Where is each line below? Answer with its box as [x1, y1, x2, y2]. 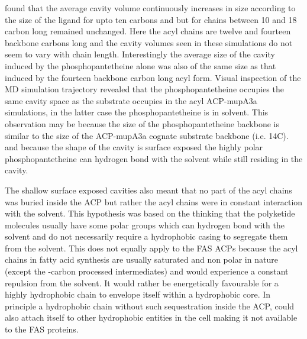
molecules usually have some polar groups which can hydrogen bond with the [5, 218, 285, 231]
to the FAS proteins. [5, 323, 79, 335]
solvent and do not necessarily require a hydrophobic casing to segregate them [5, 230, 288, 243]
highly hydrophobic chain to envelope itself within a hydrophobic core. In [5, 288, 271, 301]
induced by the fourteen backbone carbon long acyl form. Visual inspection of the [5, 71, 301, 83]
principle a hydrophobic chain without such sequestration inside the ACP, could [5, 299, 295, 312]
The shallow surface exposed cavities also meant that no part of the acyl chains [5, 183, 292, 196]
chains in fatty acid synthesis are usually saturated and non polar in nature [5, 253, 278, 266]
